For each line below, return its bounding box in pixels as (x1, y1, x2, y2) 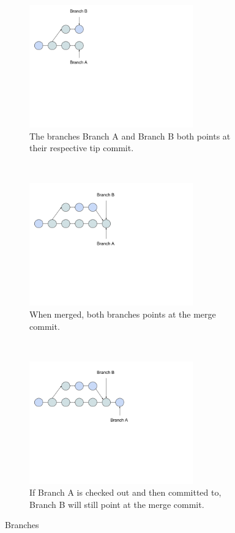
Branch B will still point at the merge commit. (29, 498, 204, 510)
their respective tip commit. (29, 141, 134, 154)
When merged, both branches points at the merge (29, 307, 216, 320)
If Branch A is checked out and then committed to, (29, 486, 222, 499)
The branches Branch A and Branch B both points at (29, 129, 231, 142)
